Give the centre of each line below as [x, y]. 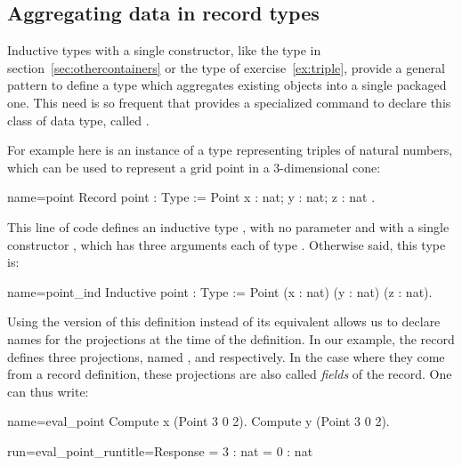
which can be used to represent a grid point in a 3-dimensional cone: [194, 167]
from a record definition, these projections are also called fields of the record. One [230, 374]
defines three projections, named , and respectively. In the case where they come [226, 356]
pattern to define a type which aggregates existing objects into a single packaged [227, 85]
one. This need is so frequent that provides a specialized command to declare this [229, 102]
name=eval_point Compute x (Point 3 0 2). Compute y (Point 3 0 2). [199, 421]
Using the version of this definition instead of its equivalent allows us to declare [224, 321]
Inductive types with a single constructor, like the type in [164, 50]
